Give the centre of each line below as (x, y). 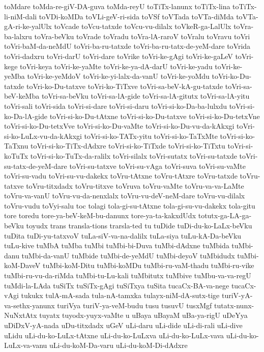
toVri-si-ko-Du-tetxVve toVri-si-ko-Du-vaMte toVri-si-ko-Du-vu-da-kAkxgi (119, 126)
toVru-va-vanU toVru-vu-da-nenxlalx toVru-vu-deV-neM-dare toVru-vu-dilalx (125, 196)
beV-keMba (22, 96)
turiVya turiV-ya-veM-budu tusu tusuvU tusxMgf (135, 305)
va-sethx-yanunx (30, 305)
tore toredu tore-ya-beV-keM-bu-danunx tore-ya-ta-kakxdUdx (100, 215)
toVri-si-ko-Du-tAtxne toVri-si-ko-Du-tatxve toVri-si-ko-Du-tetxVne (155, 116)
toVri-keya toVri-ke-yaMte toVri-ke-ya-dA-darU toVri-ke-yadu (116, 66)
